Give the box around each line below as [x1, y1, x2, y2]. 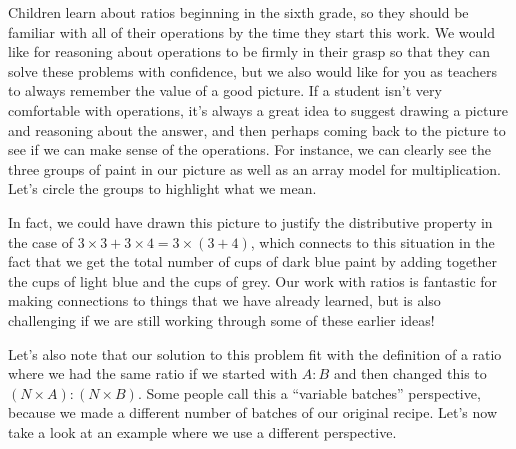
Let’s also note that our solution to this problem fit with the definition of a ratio [8, 343, 502, 364]
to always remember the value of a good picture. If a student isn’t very [8, 80, 442, 101]
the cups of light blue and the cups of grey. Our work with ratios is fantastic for [8, 270, 498, 291]
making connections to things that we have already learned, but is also [8, 290, 441, 311]
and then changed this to [333, 363, 487, 384]
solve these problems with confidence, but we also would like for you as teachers [8, 60, 497, 81]
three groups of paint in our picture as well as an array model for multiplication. [8, 158, 501, 179]
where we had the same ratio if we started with [8, 363, 298, 384]
